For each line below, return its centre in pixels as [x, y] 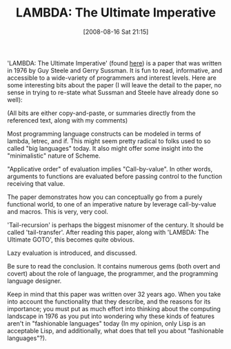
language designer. [34, 281]
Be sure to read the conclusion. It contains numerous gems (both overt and [114, 266]
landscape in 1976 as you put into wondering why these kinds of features [111, 316]
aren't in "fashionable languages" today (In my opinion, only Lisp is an [106, 323]
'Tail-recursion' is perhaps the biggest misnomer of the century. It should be [115, 224]
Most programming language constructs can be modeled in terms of [104, 134]
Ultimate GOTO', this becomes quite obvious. [71, 240]
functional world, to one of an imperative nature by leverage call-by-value [112, 204]
